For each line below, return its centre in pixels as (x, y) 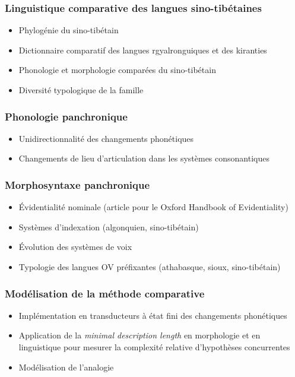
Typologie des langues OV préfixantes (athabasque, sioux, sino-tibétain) (150, 267)
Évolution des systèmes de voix (75, 247)
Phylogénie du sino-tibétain (69, 30)
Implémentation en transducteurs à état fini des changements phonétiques (153, 315)
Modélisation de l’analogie (66, 367)
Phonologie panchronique (66, 116)
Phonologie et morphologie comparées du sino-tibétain (117, 70)
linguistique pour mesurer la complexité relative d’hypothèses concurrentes (154, 347)
